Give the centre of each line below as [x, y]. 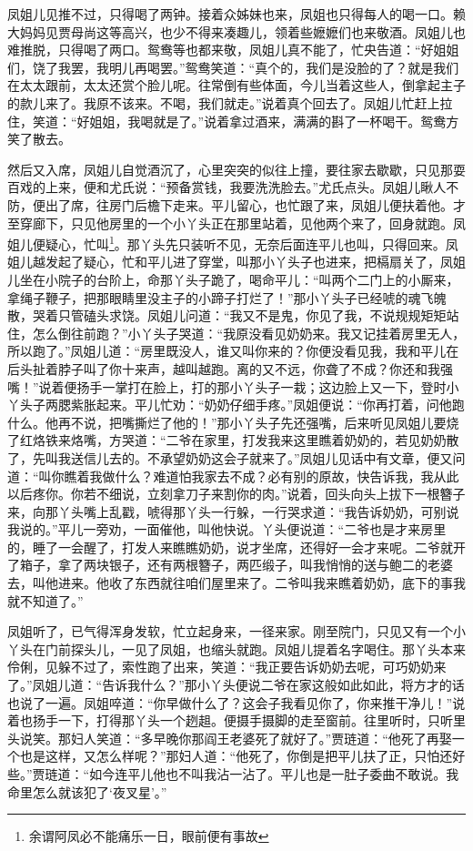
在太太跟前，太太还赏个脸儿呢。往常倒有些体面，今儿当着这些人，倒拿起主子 [236, 85]
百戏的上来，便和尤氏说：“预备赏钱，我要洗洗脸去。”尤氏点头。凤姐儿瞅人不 [233, 187]
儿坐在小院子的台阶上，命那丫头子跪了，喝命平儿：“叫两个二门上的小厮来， [233, 279]
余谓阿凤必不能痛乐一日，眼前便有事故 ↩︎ [149, 836]
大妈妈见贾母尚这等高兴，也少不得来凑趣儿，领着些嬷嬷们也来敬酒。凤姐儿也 [236, 31]
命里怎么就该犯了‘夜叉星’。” [87, 791]
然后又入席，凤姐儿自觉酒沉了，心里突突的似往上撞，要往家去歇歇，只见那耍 [236, 169]
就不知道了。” [45, 600]
